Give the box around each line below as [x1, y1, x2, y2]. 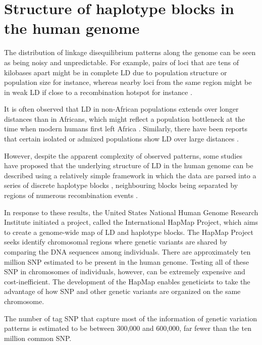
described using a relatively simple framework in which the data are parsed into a [4, 170, 256, 180]
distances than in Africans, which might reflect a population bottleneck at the [4, 113, 245, 124]
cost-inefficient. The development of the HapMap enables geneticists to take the [4, 276, 250, 286]
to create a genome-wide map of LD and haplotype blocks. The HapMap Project [4, 226, 253, 237]
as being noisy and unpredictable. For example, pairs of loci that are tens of [4, 57, 239, 67]
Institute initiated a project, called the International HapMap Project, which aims [4, 217, 258, 227]
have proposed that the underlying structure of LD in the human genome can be [4, 160, 253, 171]
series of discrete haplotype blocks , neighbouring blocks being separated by [4, 180, 238, 190]
